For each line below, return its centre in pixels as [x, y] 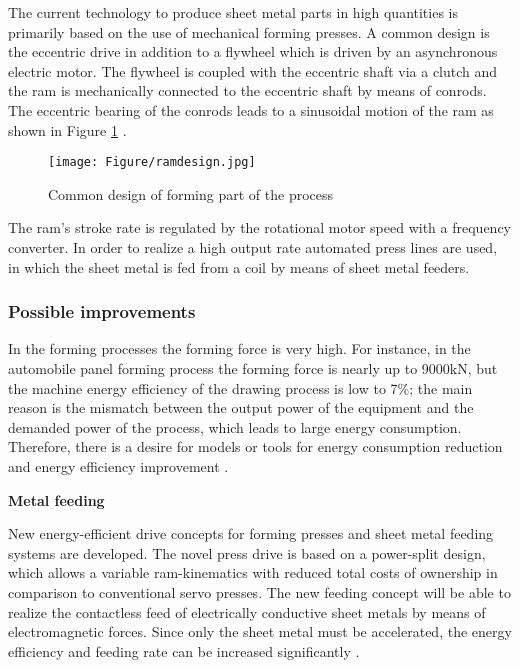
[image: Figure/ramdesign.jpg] [152, 162]
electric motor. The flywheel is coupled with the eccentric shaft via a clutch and [253, 70]
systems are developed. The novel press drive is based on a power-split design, [247, 552]
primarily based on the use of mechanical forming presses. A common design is [249, 31]
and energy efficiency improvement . [118, 465]
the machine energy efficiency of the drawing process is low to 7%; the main [240, 387]
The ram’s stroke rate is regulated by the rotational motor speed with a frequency [260, 227]
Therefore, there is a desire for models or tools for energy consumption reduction [255, 446]
